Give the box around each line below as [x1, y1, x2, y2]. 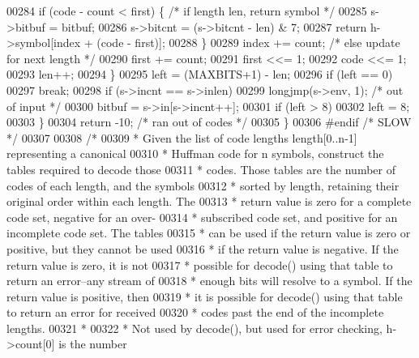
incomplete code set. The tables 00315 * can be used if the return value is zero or [6, 224, 411, 241]
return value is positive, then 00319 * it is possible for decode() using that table [6, 288, 403, 305]
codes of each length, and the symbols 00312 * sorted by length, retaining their [6, 177, 400, 194]
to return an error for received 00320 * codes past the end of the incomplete [6, 304, 384, 321]
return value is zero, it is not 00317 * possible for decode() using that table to [6, 256, 393, 273]
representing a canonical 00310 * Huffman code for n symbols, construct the [6, 145, 384, 162]
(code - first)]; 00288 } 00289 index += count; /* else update [96, 34, 400, 51]
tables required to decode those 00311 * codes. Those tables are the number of [6, 160, 395, 177]
